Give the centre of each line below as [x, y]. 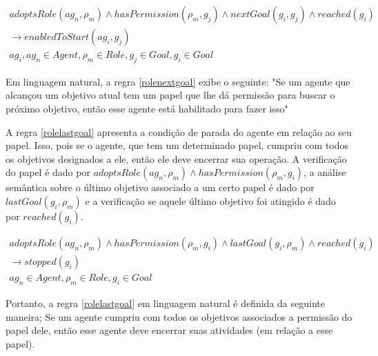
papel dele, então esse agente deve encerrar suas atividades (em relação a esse [169, 330]
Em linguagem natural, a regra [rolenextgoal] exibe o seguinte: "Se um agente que [178, 81]
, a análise [325, 172]
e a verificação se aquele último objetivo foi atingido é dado [210, 201]
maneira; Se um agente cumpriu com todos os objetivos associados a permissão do [179, 316]
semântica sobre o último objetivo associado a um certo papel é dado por [160, 187]
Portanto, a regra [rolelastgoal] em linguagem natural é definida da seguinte [165, 303]
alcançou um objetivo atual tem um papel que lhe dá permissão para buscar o [170, 95]
